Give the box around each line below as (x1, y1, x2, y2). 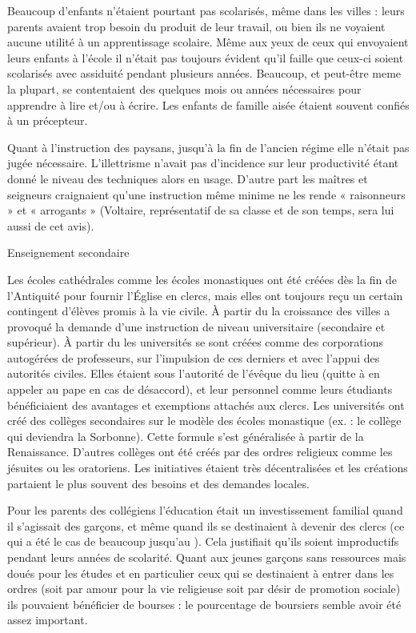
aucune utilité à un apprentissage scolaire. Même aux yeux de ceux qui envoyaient (7, 34, 409, 50)
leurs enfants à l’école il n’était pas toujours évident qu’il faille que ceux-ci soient (7, 49, 404, 66)
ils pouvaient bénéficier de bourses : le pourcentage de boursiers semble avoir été (7, 595, 402, 612)
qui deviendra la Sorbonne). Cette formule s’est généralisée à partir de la (7, 427, 364, 444)
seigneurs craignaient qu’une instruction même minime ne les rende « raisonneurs (7, 186, 406, 202)
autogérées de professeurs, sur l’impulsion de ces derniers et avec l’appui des (7, 349, 380, 366)
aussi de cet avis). (7, 217, 94, 234)
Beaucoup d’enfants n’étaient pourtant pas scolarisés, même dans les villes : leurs (7, 2, 405, 18)
